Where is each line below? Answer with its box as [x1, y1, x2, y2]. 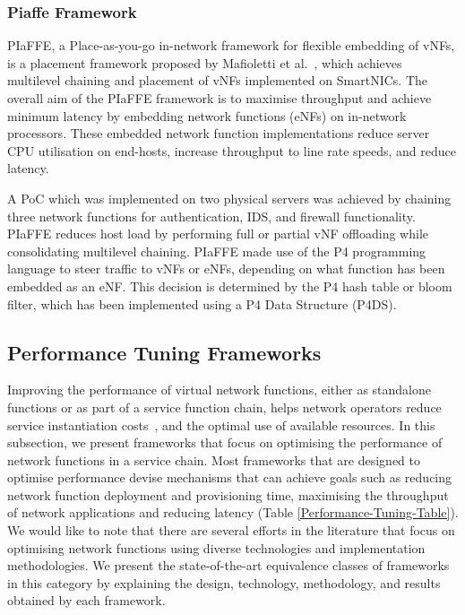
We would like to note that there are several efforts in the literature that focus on [7, 521, 455, 540]
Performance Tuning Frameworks [7, 338, 322, 366]
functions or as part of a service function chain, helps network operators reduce [7, 397, 442, 416]
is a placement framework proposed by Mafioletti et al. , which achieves [7, 53, 402, 72]
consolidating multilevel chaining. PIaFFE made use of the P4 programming [7, 241, 426, 260]
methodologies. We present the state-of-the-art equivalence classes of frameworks [7, 556, 450, 575]
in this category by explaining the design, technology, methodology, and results [7, 573, 441, 592]
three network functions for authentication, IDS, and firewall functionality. [7, 206, 416, 225]
